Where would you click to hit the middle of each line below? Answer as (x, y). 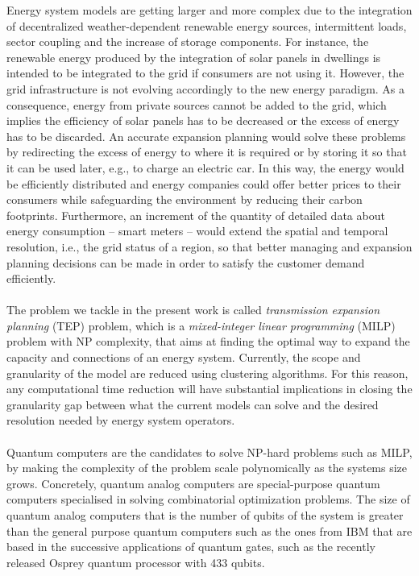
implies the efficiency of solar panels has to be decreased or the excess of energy (203, 120)
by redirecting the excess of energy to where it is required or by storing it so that (207, 152)
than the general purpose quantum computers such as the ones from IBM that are (209, 530)
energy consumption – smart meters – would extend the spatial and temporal (197, 231)
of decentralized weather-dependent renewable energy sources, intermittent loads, (207, 25)
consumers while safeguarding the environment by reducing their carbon (185, 199)
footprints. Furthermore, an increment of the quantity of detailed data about (196, 215)
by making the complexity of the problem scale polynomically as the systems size (207, 468)
